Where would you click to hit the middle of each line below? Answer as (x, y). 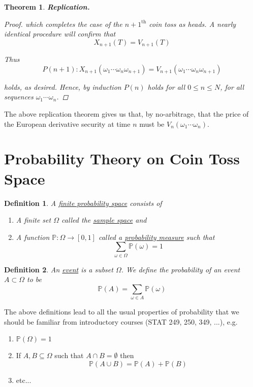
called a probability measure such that (156, 237)
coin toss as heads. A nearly (193, 24)
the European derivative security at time (67, 124)
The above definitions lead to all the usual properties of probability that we (122, 312)
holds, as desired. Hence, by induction (63, 86)
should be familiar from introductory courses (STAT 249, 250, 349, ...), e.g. (121, 321)
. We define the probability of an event (181, 269)
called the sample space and (104, 220)
